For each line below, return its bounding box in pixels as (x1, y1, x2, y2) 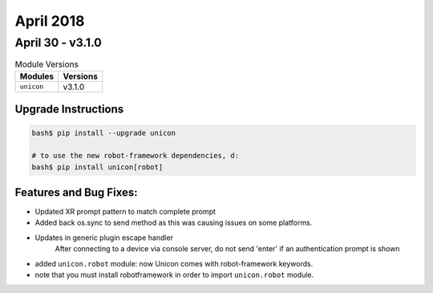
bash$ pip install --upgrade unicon (31, 128, 176, 138)
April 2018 (14, 12, 85, 30)
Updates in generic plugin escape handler (34, 233, 174, 242)
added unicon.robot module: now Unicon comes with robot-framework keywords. (34, 258, 314, 268)
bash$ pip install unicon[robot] (31, 162, 164, 172)
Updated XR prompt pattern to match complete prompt (34, 207, 216, 217)
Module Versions (14, 59, 79, 70)
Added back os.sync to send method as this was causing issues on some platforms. (34, 218, 313, 228)
